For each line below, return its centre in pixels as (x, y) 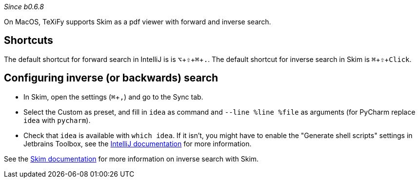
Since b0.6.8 (24, 7)
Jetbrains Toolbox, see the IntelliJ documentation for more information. (138, 143)
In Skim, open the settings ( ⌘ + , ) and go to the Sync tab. (113, 97)
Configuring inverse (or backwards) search (111, 78)
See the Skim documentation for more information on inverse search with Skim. (131, 159)
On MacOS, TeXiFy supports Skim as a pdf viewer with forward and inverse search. (138, 22)
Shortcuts (29, 40)
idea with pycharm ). (57, 120)
